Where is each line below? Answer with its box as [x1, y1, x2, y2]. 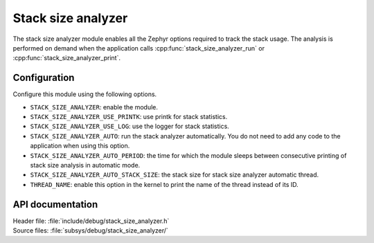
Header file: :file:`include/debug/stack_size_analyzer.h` [12, 217, 170, 225]
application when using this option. [30, 142, 130, 150]
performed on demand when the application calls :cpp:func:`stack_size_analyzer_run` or [12, 44, 265, 52]
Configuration [12, 72, 75, 84]
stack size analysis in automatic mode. [30, 161, 141, 169]
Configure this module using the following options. [12, 90, 157, 98]
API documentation [12, 198, 98, 210]
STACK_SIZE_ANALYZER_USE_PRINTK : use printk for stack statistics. [30, 113, 228, 121]
